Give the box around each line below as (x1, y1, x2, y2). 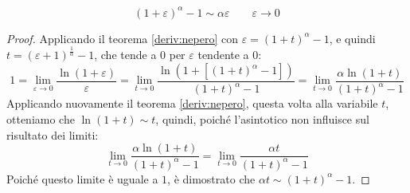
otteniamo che (6, 111, 75, 128)
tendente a (197, 46, 249, 63)
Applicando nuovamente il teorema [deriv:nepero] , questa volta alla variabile (6, 95, 378, 112)
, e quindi (329, 30, 376, 46)
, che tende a (94, 46, 157, 63)
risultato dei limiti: (6, 126, 99, 143)
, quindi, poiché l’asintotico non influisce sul (155, 111, 369, 128)
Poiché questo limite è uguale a (6, 170, 158, 187)
